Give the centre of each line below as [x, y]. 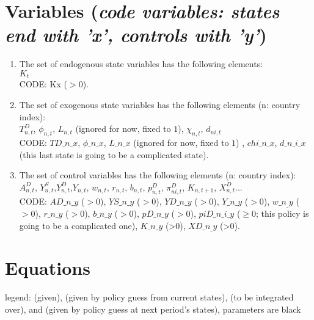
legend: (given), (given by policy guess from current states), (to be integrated [149, 297]
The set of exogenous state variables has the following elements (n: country [160, 104]
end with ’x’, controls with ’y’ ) [136, 35]
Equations [48, 268]
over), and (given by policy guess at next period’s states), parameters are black [153, 309]
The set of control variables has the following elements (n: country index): [158, 175]
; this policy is [283, 213]
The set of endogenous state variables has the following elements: [141, 64]
